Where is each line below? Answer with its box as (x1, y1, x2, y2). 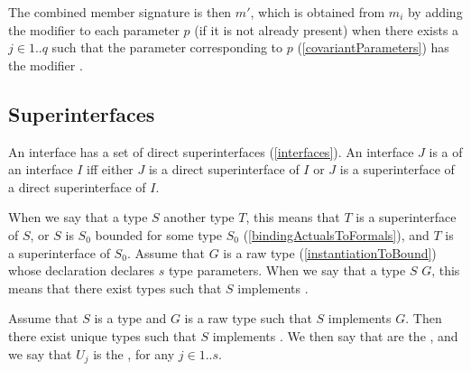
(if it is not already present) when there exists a (194, 20, 459, 39)
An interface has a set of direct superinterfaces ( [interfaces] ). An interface (8, 142, 414, 161)
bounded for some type (95, 225, 223, 244)
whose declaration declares (8, 261, 154, 280)
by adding (407, 3, 463, 21)
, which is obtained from (250, 3, 385, 21)
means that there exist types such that (8, 278, 222, 297)
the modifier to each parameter (8, 20, 180, 39)
